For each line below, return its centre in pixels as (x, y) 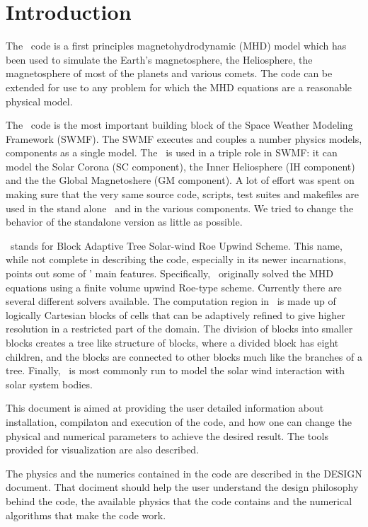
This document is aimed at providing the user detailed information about (165, 408)
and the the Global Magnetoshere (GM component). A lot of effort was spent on (180, 180)
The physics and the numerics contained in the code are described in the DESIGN (184, 473)
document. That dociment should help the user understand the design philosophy (182, 487)
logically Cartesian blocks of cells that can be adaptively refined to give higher (176, 314)
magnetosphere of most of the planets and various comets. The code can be (169, 73)
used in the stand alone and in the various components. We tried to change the (180, 208)
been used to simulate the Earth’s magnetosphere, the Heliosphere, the (159, 59)
